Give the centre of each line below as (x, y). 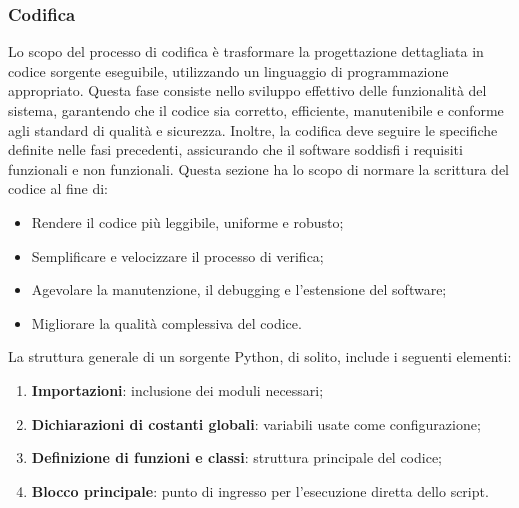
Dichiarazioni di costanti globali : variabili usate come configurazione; (256, 423)
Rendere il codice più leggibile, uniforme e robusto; (187, 221)
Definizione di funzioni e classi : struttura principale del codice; (237, 457)
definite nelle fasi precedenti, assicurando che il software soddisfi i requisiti (235, 149)
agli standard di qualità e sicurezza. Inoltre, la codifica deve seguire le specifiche (253, 129)
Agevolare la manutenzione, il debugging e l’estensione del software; (239, 289)
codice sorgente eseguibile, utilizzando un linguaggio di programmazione (228, 70)
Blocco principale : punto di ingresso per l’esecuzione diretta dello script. (260, 490)
